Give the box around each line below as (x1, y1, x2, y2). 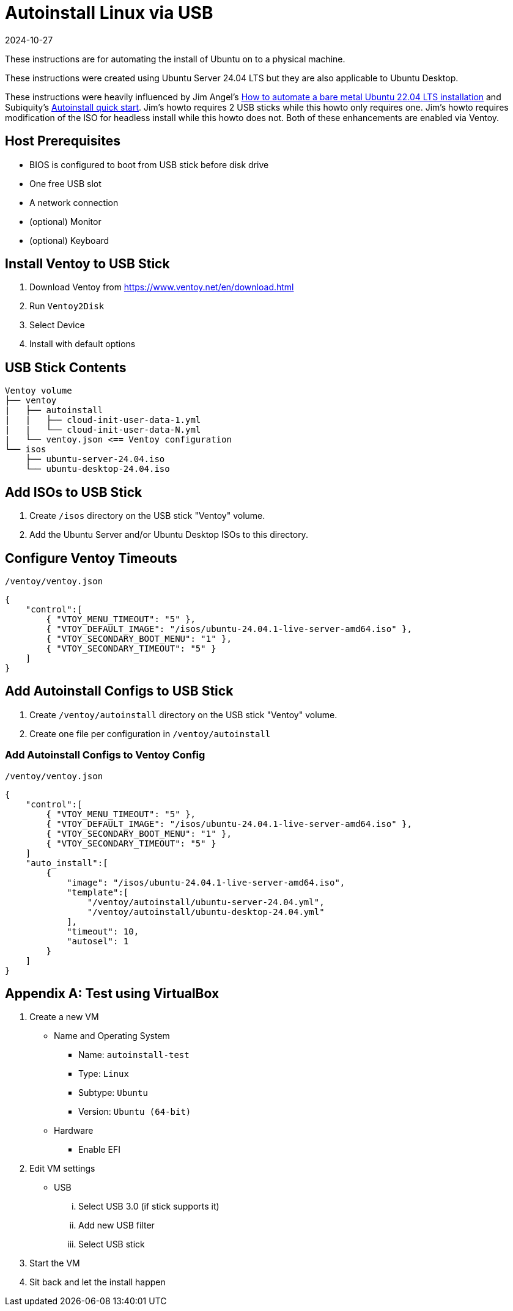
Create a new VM (29, 1012, 99, 1023)
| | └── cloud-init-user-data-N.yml (5, 425, 201, 435)
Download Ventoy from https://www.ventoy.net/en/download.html (29, 282, 294, 293)
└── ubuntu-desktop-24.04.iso (25, 464, 170, 474)
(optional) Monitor (29, 216, 101, 227)
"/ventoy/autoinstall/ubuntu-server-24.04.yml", (87, 897, 325, 907)
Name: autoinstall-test (78, 1049, 190, 1060)
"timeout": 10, (67, 926, 139, 936)
